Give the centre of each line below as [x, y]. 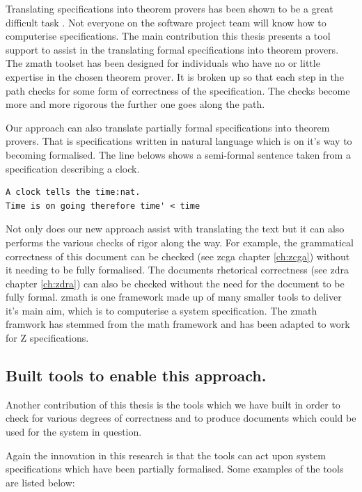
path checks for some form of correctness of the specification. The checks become [178, 90]
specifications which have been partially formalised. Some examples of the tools [175, 469]
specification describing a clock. [73, 168]
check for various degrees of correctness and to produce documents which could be [181, 418]
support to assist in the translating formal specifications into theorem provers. [172, 49]
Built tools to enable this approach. [136, 375]
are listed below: [40, 482]
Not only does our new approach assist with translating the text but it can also [175, 229]
